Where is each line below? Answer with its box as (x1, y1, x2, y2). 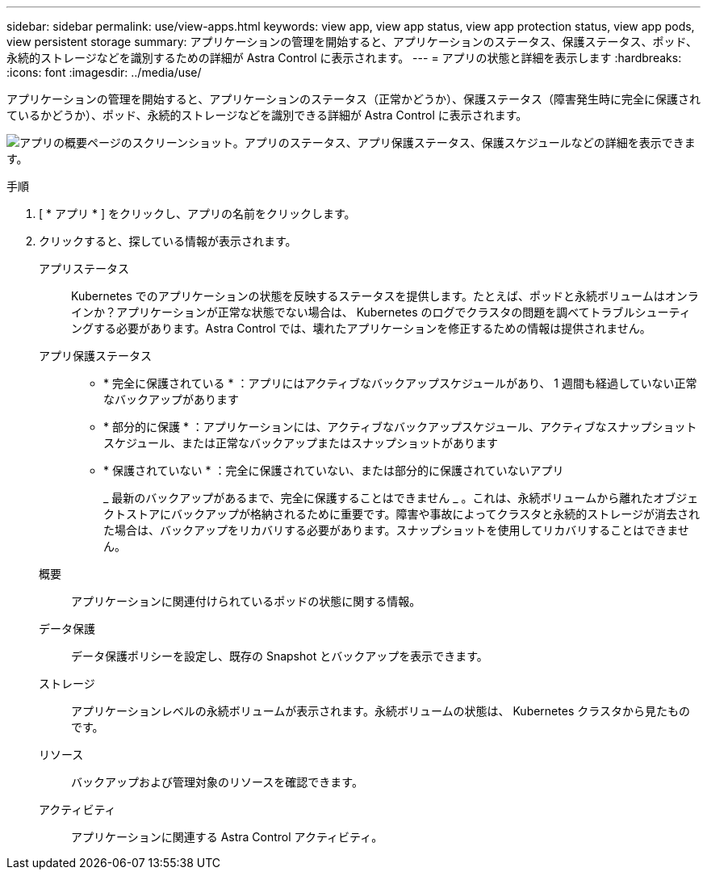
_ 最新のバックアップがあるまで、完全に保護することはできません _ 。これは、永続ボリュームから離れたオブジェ (103, 491, 699, 505)
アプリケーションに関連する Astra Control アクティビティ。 (71, 830, 383, 844)
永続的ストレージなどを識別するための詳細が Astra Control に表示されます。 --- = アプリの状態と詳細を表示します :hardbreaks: (6, 51, 682, 65)
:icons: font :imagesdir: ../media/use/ (6, 65, 202, 79)
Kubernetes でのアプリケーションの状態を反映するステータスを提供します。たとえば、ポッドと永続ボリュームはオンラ (71, 289, 699, 303)
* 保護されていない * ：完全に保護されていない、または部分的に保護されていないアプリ (103, 463, 564, 477)
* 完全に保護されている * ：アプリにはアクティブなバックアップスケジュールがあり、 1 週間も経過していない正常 (103, 376, 697, 390)
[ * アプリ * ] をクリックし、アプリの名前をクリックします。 (39, 207, 356, 220)
